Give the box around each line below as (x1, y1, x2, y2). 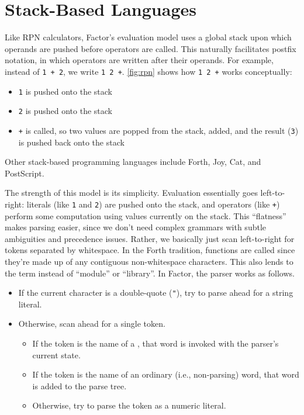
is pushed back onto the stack (18, 136, 125, 148)
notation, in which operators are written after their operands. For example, (5, 54, 274, 66)
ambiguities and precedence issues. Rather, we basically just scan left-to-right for (5, 232, 295, 244)
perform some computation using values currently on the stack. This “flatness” (5, 209, 286, 222)
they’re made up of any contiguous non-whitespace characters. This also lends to (5, 255, 293, 267)
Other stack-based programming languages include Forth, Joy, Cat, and (5, 155, 261, 168)
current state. (32, 348, 81, 361)
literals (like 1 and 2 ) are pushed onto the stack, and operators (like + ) (26, 198, 280, 210)
